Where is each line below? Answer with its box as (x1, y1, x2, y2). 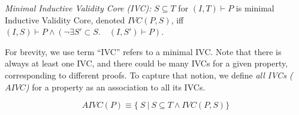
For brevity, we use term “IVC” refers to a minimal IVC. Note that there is (5, 45, 282, 57)
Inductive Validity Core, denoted (5, 13, 125, 26)
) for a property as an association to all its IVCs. (25, 80, 206, 93)
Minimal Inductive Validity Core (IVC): (5, 2, 152, 14)
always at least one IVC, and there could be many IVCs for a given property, (5, 57, 288, 69)
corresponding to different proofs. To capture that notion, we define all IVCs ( (5, 68, 293, 81)
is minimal (235, 2, 274, 14)
